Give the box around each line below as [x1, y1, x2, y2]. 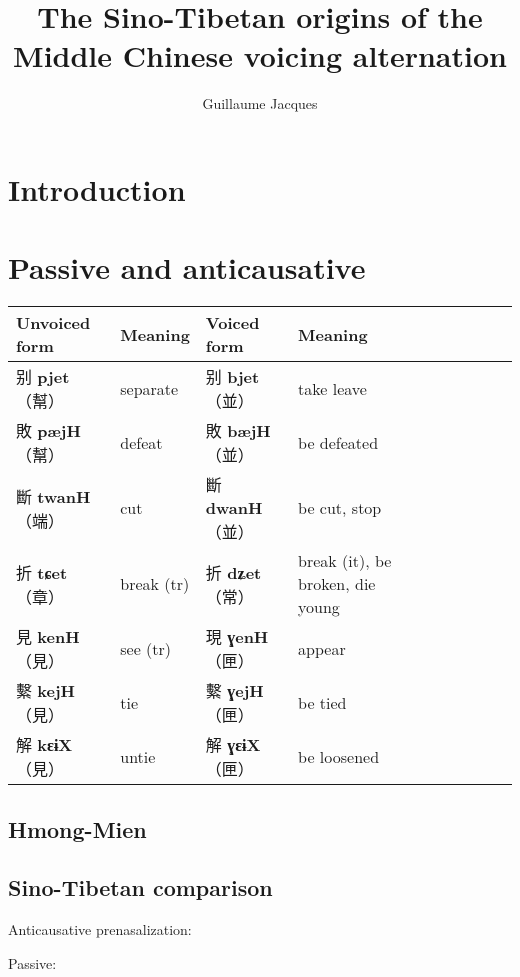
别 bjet [205, 365, 260, 389]
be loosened [298, 744, 380, 768]
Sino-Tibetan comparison [8, 872, 273, 903]
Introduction [8, 168, 186, 209]
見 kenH [16, 625, 80, 649]
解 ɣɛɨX [205, 733, 261, 757]
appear [298, 636, 346, 660]
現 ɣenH [205, 625, 269, 649]
